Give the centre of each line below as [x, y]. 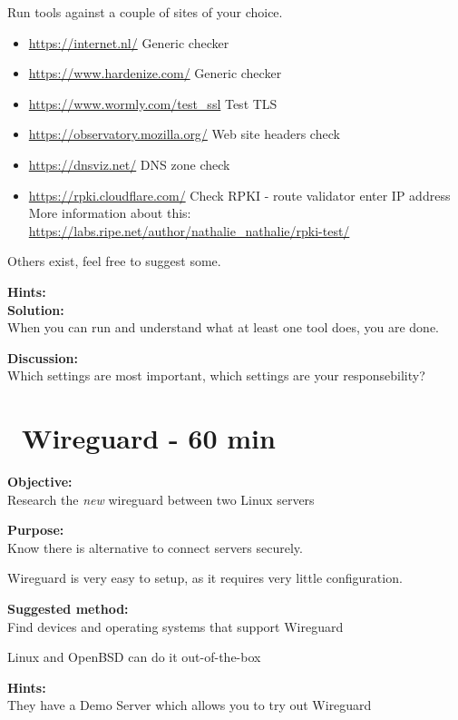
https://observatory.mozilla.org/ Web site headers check [184, 134]
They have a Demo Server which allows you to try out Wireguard [190, 705]
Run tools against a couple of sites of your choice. [145, 12]
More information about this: [110, 213]
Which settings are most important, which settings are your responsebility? [216, 375]
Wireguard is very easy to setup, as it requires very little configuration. [205, 578]
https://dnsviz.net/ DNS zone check [129, 164]
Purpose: [36, 530]
